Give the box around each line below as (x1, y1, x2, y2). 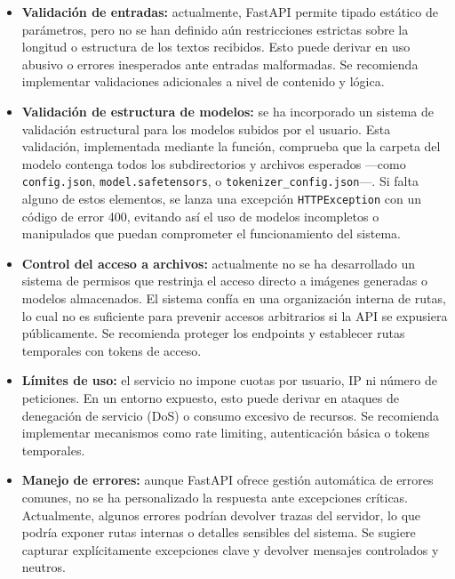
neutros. (21, 558, 66, 576)
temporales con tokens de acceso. (21, 341, 202, 359)
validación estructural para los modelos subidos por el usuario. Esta (21, 119, 391, 138)
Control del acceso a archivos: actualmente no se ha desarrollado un (21, 253, 416, 272)
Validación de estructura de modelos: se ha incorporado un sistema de (21, 101, 434, 120)
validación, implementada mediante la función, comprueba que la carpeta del (21, 137, 441, 156)
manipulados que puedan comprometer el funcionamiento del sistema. (21, 224, 401, 243)
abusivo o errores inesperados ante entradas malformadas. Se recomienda (21, 54, 419, 73)
